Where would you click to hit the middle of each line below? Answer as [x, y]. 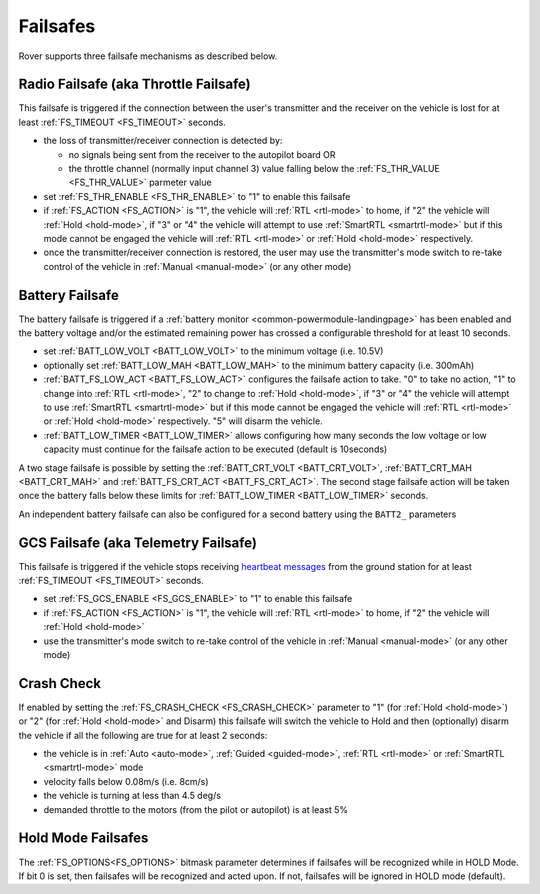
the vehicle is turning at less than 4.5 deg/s [132, 796]
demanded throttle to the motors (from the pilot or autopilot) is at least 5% [196, 809]
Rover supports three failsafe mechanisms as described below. [148, 56]
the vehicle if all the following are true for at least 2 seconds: [143, 735]
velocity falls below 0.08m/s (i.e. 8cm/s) [126, 781]
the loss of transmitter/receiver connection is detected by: [163, 141]
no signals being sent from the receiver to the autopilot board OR [202, 154]
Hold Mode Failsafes [83, 838]
